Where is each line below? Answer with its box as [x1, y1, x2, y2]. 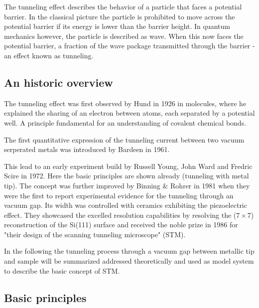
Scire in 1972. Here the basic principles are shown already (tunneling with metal [4, 170, 249, 181]
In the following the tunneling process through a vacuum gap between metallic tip [4, 246, 255, 256]
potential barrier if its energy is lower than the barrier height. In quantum [4, 21, 230, 31]
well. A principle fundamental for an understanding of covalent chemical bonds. [4, 117, 247, 128]
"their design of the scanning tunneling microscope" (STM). [4, 229, 186, 239]
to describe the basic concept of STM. [4, 265, 120, 276]
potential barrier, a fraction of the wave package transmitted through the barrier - [4, 40, 255, 51]
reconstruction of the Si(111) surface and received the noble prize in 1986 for [4, 219, 238, 230]
